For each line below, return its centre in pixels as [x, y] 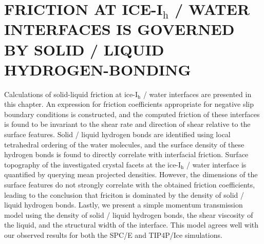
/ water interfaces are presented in [197, 94]
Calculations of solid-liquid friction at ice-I [71, 94]
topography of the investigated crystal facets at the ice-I [93, 164]
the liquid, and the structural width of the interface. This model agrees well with [131, 225]
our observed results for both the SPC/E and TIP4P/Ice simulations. [113, 235]
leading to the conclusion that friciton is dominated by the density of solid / [124, 194]
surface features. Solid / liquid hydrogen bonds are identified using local [117, 134]
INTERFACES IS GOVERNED [119, 29]
